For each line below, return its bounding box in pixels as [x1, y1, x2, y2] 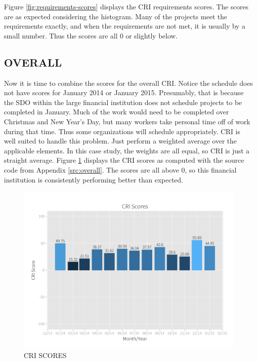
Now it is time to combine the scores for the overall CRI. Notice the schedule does [4, 77, 253, 88]
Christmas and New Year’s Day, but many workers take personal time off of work [4, 116, 251, 126]
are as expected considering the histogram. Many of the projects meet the [4, 11, 227, 21]
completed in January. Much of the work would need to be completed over [4, 107, 229, 117]
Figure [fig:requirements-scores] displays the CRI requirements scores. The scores [4, 1, 249, 11]
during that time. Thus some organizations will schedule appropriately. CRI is [4, 126, 240, 136]
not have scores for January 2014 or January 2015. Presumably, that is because [4, 87, 244, 98]
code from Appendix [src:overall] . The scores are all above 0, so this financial [4, 164, 237, 175]
